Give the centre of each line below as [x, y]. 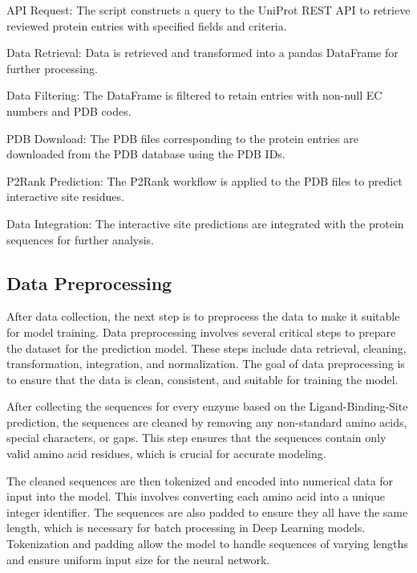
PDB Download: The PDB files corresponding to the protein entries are [182, 138]
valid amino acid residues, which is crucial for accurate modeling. [166, 454]
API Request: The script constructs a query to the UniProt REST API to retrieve [208, 10]
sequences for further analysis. [80, 239]
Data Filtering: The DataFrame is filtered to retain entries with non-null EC [194, 95]
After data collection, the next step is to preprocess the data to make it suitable [203, 316]
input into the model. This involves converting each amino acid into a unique [196, 496]
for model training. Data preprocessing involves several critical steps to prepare [201, 332]
